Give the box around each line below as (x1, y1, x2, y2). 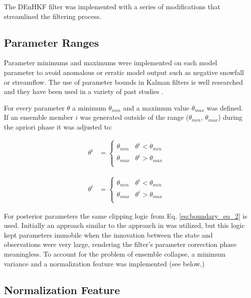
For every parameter (4, 102, 65, 112)
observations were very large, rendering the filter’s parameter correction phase (4, 239, 237, 249)
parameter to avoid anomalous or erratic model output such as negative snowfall (4, 67, 244, 77)
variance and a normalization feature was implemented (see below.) (4, 258, 205, 268)
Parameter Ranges (4, 35, 99, 50)
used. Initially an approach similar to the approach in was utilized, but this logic (4, 220, 245, 230)
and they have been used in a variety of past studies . (4, 86, 164, 96)
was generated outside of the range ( (80, 112, 189, 122)
